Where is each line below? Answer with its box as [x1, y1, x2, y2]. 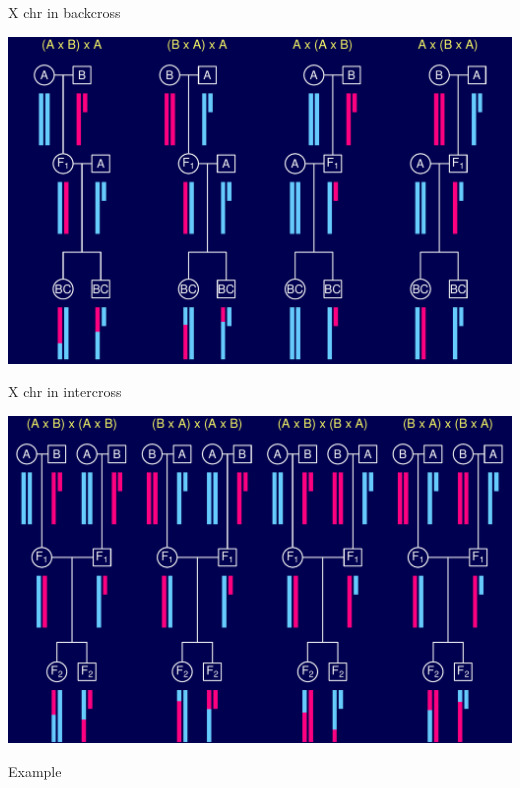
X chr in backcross [8, 2, 121, 22]
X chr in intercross [8, 381, 122, 402]
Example [8, 760, 62, 781]
